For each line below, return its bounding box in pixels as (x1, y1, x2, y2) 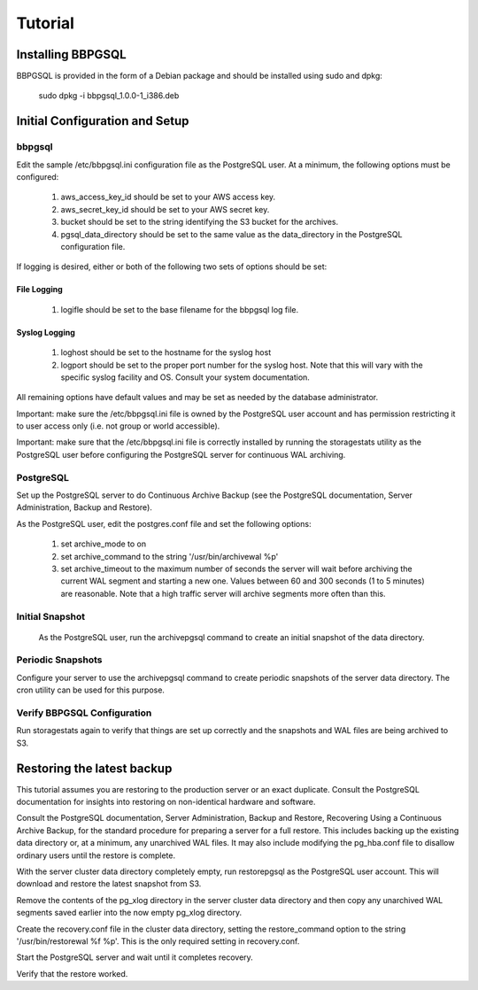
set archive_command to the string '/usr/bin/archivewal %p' (60, 551, 279, 561)
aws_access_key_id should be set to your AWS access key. (60, 191, 276, 203)
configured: (16, 172, 59, 182)
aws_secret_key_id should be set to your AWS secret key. (60, 204, 270, 214)
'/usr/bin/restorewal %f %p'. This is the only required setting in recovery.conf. (16, 935, 300, 947)
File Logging (16, 284, 64, 295)
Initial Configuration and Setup (16, 113, 189, 128)
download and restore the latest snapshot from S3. (16, 878, 202, 889)
